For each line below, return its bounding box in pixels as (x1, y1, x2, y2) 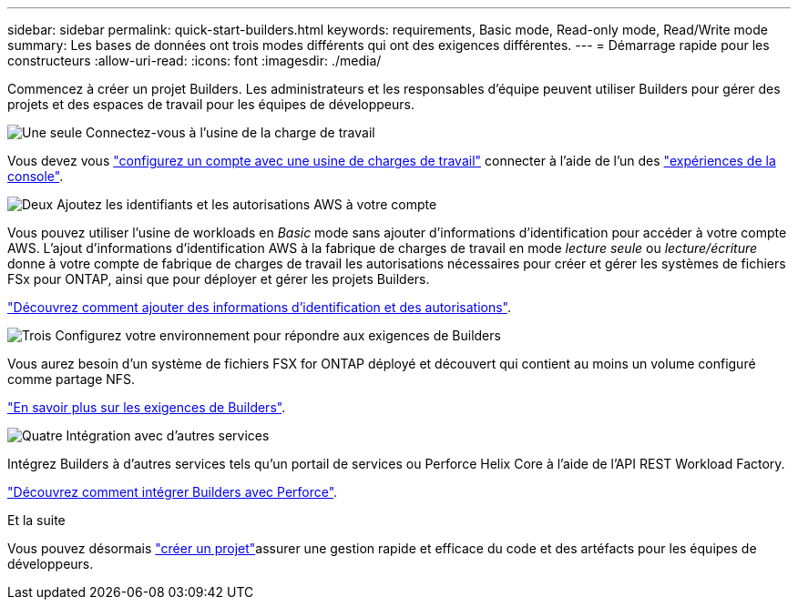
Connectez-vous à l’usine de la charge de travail (86, 125, 375, 140)
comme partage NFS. (7, 371, 136, 387)
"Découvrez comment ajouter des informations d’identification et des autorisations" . (7, 299, 512, 315)
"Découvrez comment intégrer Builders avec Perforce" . (7, 484, 338, 500)
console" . (7, 168, 64, 184)
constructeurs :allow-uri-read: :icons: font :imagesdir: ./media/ (7, 53, 382, 68)
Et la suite (7, 512, 66, 528)
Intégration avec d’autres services (66, 428, 270, 443)
